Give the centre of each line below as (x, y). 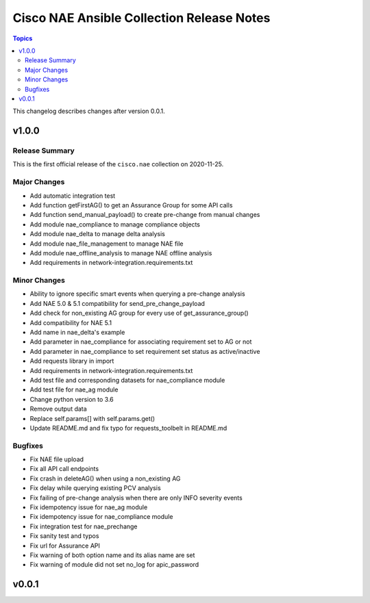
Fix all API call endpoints (64, 469)
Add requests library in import (72, 361)
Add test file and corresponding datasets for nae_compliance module (127, 380)
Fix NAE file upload (57, 459)
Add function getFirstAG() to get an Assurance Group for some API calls (131, 205)
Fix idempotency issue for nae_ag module (89, 507)
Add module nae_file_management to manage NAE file (107, 244)
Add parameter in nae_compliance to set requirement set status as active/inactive (145, 351)
